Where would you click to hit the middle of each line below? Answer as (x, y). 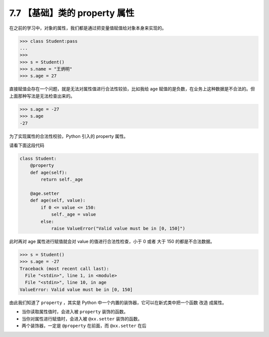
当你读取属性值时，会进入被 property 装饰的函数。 (75, 312)
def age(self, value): (58, 200)
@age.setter (45, 193)
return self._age (62, 179)
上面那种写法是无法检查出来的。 (42, 96)
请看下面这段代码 (27, 145)
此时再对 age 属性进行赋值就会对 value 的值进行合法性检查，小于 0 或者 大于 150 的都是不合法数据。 (112, 241)
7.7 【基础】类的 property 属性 (72, 13)
